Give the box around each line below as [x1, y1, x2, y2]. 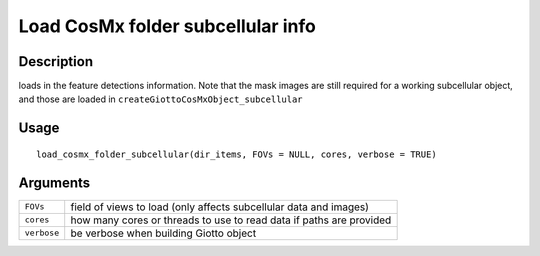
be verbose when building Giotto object [70, 226, 257, 240]
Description [18, 53, 94, 70]
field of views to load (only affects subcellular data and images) [70, 200, 370, 214]
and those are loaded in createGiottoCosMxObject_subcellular [18, 93, 304, 105]
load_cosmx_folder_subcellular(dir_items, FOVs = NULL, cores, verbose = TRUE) [36, 148, 437, 160]
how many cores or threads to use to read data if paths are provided [70, 213, 392, 227]
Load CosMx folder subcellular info [18, 15, 317, 37]
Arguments [18, 174, 91, 191]
